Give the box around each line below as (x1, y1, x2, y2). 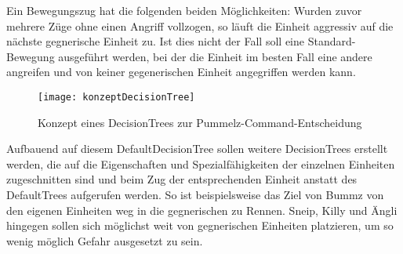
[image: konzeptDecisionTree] (38, 91, 195, 103)
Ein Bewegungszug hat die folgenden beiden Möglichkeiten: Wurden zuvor (6, 2, 362, 18)
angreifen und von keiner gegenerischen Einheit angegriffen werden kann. (6, 63, 356, 80)
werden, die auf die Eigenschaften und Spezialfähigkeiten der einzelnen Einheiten (6, 155, 395, 172)
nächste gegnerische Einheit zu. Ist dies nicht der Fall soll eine (6, 33, 304, 49)
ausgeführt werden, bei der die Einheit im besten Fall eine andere (58, 48, 372, 64)
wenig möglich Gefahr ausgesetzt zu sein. (6, 232, 203, 249)
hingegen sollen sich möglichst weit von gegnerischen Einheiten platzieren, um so (6, 217, 394, 234)
